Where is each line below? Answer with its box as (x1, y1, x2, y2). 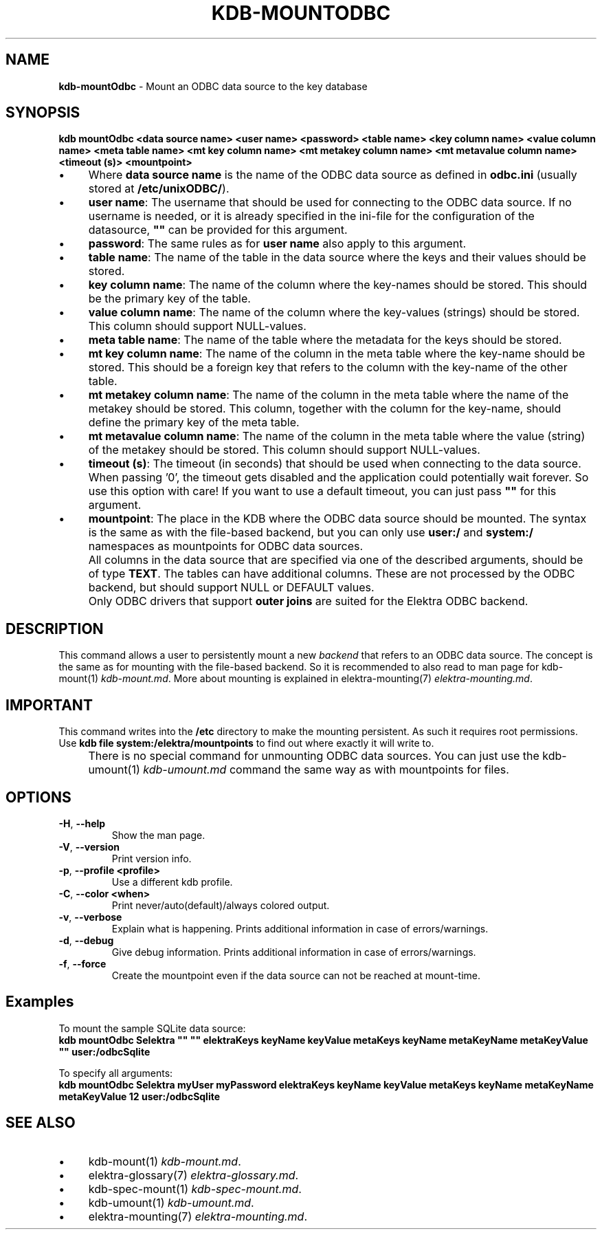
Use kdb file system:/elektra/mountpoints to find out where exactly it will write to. (58, 737, 434, 750)
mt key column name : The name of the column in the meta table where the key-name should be (88, 347, 586, 361)
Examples (5, 993, 74, 1011)
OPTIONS (5, 788, 71, 806)
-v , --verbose (58, 910, 122, 923)
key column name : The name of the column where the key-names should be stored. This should (88, 278, 588, 292)
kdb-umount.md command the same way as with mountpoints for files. (143, 763, 509, 777)
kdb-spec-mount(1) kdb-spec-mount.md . (88, 1181, 302, 1196)
